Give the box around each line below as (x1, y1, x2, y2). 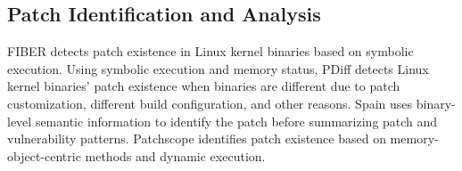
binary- (416, 94, 456, 112)
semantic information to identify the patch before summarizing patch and (35, 111, 438, 130)
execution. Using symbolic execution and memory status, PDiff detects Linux (7, 59, 429, 77)
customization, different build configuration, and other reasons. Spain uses (7, 94, 413, 112)
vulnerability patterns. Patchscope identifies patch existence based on (7, 129, 386, 148)
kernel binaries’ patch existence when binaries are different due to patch (7, 77, 400, 95)
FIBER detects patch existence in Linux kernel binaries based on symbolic (7, 42, 414, 61)
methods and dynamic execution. (85, 146, 266, 165)
